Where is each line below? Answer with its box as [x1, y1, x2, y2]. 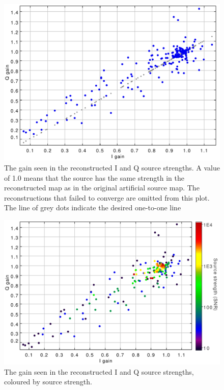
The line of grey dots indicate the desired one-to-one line [4, 202, 181, 213]
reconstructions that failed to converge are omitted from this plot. [4, 192, 210, 203]
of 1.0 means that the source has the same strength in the [4, 172, 184, 183]
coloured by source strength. [4, 376, 92, 387]
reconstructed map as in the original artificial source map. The [4, 182, 200, 193]
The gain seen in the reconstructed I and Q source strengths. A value [4, 162, 220, 173]
